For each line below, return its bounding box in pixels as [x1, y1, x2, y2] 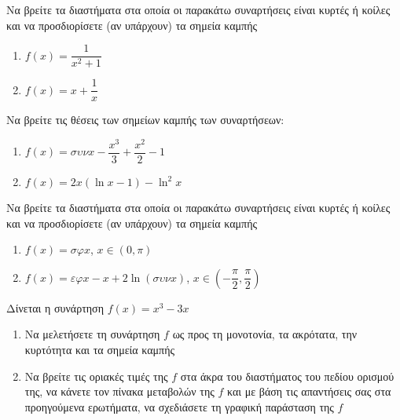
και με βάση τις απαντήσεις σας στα [227, 383, 391, 400]
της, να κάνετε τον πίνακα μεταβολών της [24, 383, 215, 400]
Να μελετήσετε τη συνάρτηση [24, 326, 160, 342]
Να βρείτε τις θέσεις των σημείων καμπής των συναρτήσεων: [6, 111, 284, 128]
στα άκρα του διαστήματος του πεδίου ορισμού [180, 367, 394, 384]
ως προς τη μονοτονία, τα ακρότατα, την [172, 326, 358, 342]
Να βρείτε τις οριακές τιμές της [24, 367, 168, 384]
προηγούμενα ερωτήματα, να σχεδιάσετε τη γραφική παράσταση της [24, 398, 334, 415]
